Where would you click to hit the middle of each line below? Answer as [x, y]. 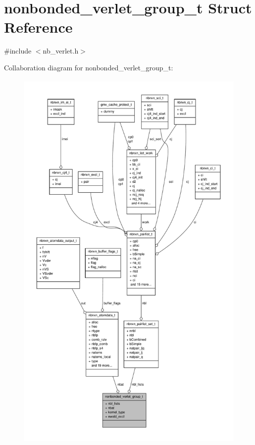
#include [18, 51]
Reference [38, 27]
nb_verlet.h [61, 51]
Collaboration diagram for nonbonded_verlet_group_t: [89, 67]
